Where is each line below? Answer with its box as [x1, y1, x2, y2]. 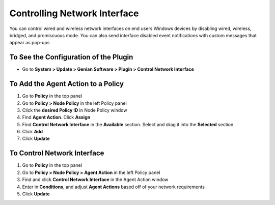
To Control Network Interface [9, 149, 104, 158]
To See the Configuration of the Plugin [9, 53, 133, 62]
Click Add [22, 129, 43, 135]
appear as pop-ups [9, 40, 50, 46]
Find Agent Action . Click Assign [22, 114, 91, 121]
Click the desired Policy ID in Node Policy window [22, 107, 127, 113]
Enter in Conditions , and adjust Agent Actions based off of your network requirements [22, 184, 205, 190]
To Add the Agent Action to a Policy [9, 79, 124, 89]
